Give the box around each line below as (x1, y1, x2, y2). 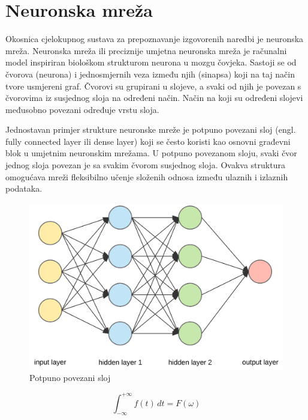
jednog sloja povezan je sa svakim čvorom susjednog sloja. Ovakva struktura (5, 159, 285, 171)
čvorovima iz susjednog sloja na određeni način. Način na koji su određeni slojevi (5, 91, 303, 104)
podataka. (5, 182, 43, 195)
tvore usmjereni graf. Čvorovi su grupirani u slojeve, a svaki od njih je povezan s (5, 79, 301, 92)
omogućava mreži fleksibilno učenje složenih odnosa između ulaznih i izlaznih (5, 170, 288, 183)
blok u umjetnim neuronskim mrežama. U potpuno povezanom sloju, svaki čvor (5, 147, 297, 159)
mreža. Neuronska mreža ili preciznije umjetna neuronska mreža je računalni (5, 44, 287, 56)
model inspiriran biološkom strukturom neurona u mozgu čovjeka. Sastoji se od (5, 56, 297, 68)
